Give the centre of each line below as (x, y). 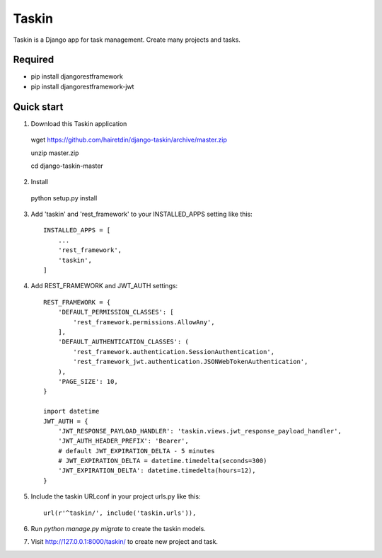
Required (34, 60)
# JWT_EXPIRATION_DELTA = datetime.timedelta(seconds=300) (162, 461)
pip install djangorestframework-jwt (82, 86)
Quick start (38, 107)
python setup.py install (64, 198)
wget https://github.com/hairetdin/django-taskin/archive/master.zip (129, 140)
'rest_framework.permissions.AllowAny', (144, 322)
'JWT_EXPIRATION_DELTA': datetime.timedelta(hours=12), (157, 471)
